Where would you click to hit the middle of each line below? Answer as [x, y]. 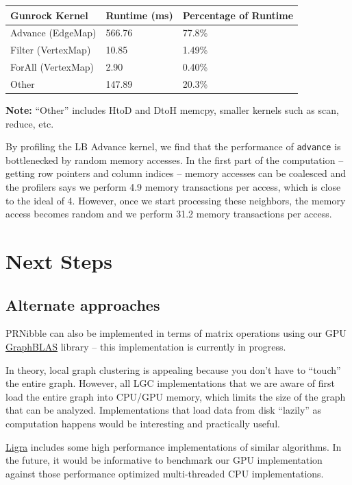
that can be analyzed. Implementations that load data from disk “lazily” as [164, 410]
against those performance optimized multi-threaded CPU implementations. [165, 473]
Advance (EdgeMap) [53, 33]
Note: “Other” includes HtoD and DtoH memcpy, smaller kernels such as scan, [172, 109]
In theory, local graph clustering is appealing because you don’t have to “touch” [173, 369]
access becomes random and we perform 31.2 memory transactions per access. [169, 214]
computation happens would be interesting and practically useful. [143, 423]
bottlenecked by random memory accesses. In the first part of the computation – [175, 159]
